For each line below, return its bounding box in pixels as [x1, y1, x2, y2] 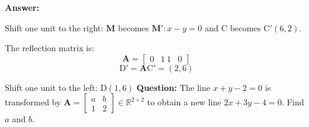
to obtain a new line [147, 96, 222, 108]
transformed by [5, 96, 61, 108]
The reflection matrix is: [5, 42, 95, 54]
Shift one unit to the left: [5, 81, 98, 93]
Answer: [5, 1, 40, 13]
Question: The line [136, 81, 210, 93]
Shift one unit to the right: [5, 21, 104, 34]
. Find [281, 96, 304, 108]
